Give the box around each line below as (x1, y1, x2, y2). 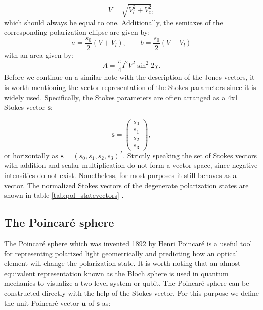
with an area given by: (4, 49, 73, 60)
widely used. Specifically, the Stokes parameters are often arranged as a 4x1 (4, 92, 239, 102)
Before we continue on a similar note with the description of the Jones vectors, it (4, 72, 255, 82)
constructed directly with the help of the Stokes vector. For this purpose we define (4, 287, 259, 298)
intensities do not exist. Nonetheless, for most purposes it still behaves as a (4, 170, 237, 181)
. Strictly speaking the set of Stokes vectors (123, 150, 257, 160)
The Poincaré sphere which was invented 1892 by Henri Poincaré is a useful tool (4, 238, 252, 248)
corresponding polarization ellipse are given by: (4, 27, 150, 37)
